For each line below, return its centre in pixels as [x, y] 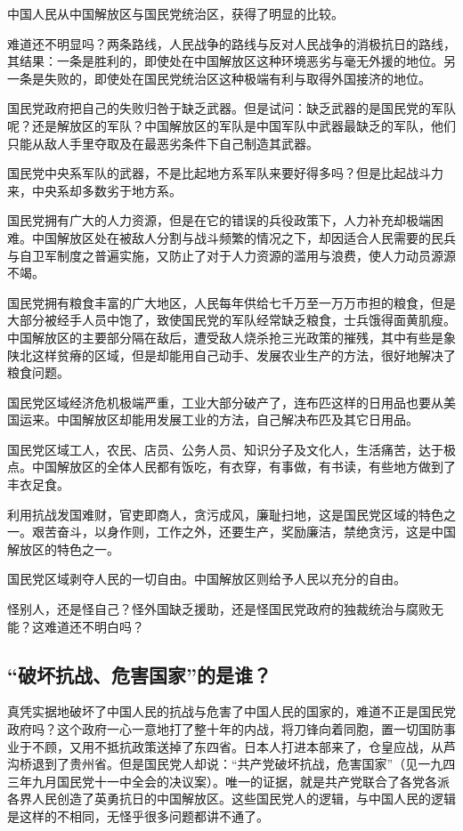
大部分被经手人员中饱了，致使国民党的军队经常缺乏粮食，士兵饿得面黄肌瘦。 [231, 320]
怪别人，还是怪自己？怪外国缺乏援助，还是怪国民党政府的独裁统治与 [207, 609]
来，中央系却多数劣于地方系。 [94, 190]
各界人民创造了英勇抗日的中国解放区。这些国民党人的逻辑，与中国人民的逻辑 [231, 799]
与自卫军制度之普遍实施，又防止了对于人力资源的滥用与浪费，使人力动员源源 [231, 255]
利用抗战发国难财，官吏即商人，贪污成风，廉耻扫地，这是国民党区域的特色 [225, 514]
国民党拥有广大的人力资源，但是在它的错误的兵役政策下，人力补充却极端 [219, 220]
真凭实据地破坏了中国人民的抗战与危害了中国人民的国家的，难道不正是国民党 [231, 711]
